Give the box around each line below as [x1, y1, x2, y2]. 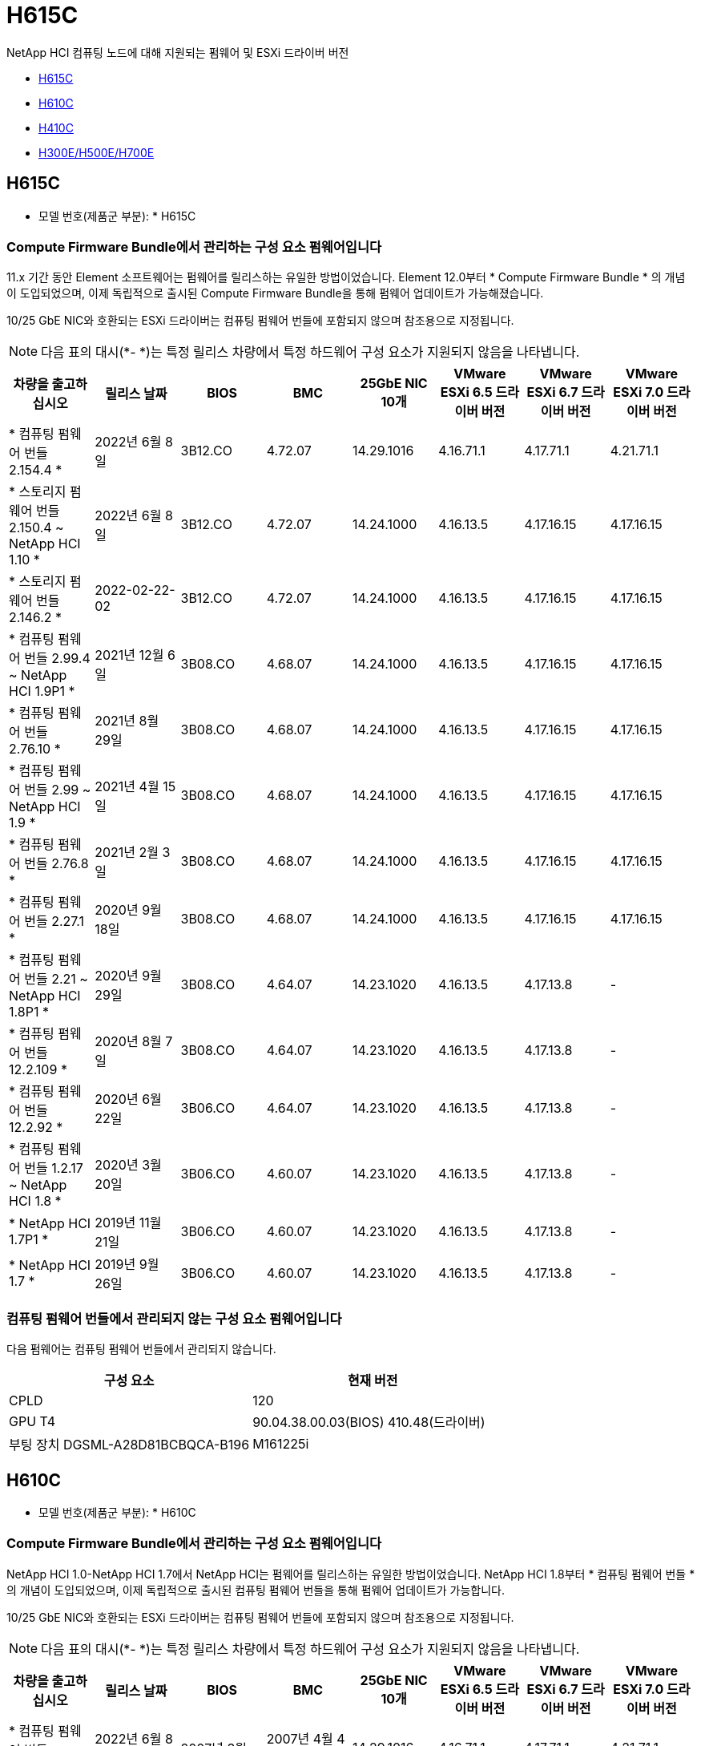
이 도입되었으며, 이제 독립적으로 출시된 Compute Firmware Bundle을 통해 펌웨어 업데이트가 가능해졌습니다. [6, 286, 544, 301]
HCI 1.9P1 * [9, 683, 75, 700]
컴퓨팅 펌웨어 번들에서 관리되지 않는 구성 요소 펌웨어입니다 [6, 1310, 342, 1327]
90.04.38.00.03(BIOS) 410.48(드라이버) [252, 1414, 485, 1431]
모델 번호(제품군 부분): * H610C [38, 1505, 196, 1519]
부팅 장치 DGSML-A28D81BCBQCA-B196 [9, 1437, 250, 1453]
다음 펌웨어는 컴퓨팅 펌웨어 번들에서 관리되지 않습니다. [6, 1342, 276, 1356]
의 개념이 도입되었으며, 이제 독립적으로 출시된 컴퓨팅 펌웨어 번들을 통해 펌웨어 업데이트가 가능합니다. [6, 1582, 506, 1597]
